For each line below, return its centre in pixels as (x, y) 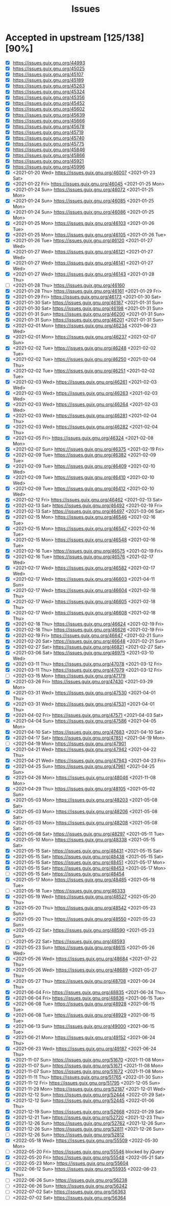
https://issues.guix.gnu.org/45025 (49, 69)
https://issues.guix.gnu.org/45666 (49, 120)
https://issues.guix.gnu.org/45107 (48, 74)
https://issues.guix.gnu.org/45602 (49, 109)
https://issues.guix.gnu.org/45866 (49, 155)
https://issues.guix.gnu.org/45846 (49, 150)
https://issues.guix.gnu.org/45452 (49, 103)
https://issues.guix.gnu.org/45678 (48, 126)
